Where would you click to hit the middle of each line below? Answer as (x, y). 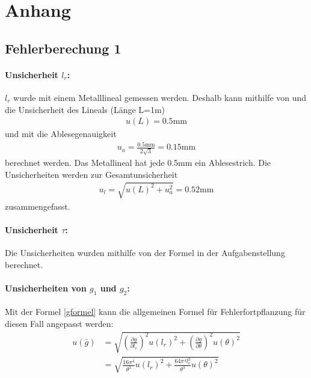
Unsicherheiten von (46, 288)
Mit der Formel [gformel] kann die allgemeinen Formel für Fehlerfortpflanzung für (155, 312)
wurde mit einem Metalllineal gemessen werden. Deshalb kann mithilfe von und (160, 97)
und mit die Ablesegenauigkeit (61, 134)
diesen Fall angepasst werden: (59, 323)
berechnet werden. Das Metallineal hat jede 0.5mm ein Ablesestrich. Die (138, 163)
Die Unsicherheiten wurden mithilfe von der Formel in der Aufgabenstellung (145, 253)
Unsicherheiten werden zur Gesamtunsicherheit (91, 174)
